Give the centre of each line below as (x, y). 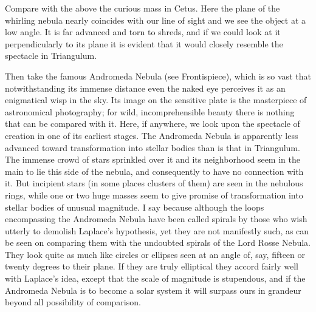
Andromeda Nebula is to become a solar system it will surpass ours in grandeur (153, 290)
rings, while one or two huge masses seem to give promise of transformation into (154, 195)
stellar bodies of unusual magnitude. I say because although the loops (135, 207)
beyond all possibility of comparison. (73, 302)
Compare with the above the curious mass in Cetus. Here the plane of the (143, 8)
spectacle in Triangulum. (51, 56)
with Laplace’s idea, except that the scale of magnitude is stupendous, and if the (155, 278)
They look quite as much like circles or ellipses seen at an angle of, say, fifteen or (155, 254)
